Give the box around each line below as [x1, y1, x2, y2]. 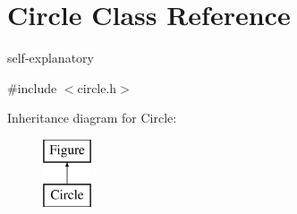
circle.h [77, 78, 117, 97]
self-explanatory [7, 48, 94, 67]
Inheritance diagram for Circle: [7, 108, 177, 127]
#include [7, 78, 57, 97]
